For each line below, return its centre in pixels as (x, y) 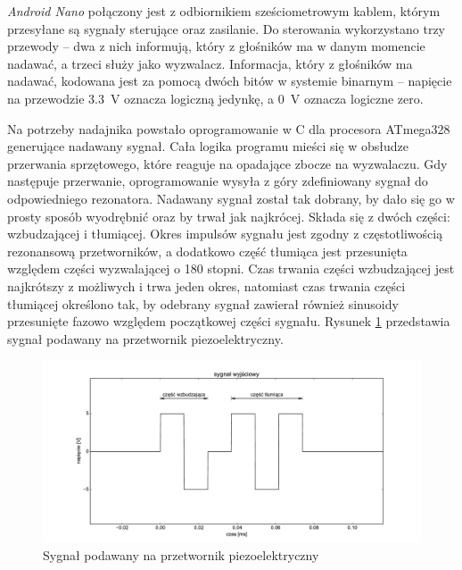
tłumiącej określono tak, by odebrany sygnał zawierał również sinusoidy (203, 303)
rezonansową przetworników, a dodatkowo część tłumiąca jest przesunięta (207, 251)
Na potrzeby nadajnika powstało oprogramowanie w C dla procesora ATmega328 (229, 128)
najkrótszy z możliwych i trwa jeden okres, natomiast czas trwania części (206, 285)
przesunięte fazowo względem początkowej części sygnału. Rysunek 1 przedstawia (229, 321)
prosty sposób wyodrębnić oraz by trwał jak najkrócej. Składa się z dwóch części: (229, 216)
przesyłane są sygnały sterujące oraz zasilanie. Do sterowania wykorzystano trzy (226, 28)
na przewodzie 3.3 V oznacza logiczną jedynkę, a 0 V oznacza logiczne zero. (215, 98)
